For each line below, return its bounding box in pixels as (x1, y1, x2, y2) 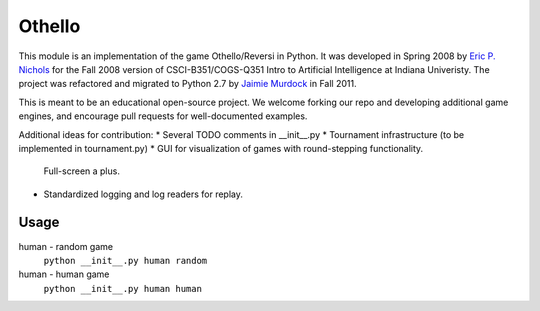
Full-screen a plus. (43, 165, 120, 177)
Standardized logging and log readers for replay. (43, 188, 244, 200)
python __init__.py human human (43, 283, 202, 294)
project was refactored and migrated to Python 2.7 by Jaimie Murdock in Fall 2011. (18, 78, 357, 90)
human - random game (18, 240, 114, 252)
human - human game (18, 268, 110, 280)
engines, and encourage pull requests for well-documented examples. (18, 110, 308, 122)
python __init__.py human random (43, 255, 208, 266)
